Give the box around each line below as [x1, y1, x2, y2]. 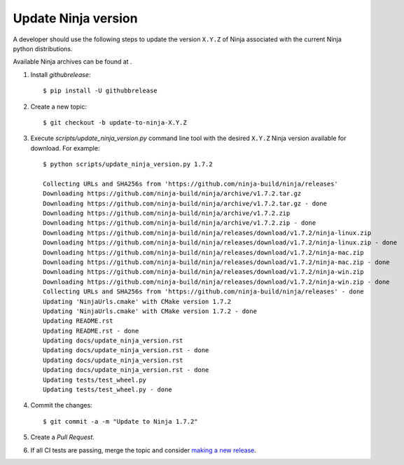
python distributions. [13, 44, 73, 53]
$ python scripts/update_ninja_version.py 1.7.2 [43, 160, 213, 168]
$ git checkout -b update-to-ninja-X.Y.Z [43, 118, 187, 126]
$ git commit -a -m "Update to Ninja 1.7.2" [43, 417, 199, 425]
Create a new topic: [30, 102, 88, 111]
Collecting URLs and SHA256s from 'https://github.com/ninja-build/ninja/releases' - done [43, 288, 364, 296]
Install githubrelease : [30, 70, 91, 78]
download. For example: [30, 144, 100, 152]
